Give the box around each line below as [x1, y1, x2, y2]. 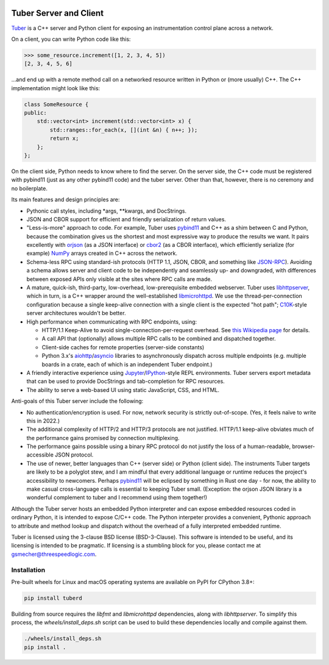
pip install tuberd [24, 594, 82, 602]
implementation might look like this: [11, 84, 101, 91]
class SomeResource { [24, 101, 89, 108]
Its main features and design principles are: [11, 196, 120, 204]
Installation [11, 566, 46, 574]
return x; [49, 135, 79, 142]
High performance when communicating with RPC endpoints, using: [26, 318, 197, 325]
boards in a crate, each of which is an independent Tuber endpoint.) [41, 360, 213, 368]
